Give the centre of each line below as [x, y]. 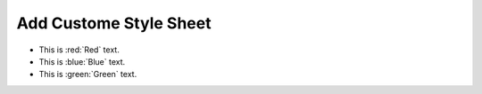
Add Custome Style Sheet [114, 23]
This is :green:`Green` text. [88, 74]
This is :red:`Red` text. [79, 50]
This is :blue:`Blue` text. [82, 61]
